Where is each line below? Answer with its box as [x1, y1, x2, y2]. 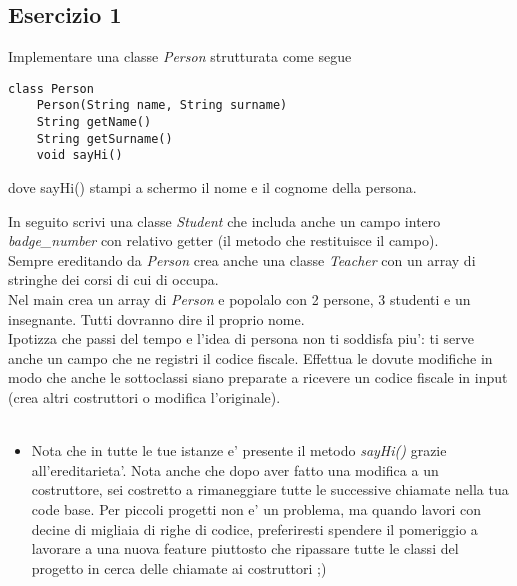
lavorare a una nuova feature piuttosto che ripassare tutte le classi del [31, 538, 459, 559]
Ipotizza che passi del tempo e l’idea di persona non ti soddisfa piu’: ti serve [8, 328, 475, 349]
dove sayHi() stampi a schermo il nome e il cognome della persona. [8, 177, 417, 198]
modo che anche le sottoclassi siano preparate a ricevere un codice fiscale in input [8, 367, 508, 388]
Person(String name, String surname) [36, 98, 288, 113]
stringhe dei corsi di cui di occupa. [8, 269, 219, 290]
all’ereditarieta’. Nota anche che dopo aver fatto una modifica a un [31, 459, 439, 480]
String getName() [36, 115, 152, 130]
